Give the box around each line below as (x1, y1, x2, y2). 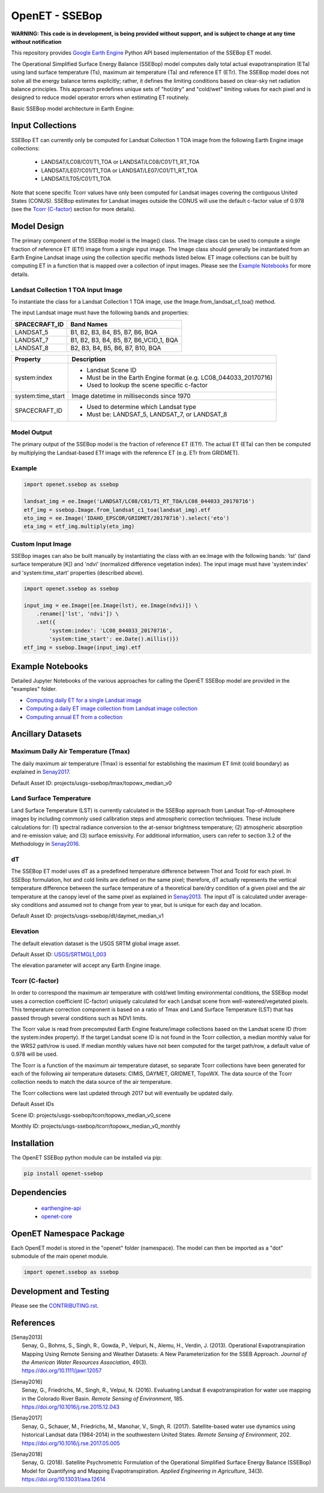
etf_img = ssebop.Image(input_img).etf (23, 644, 141, 651)
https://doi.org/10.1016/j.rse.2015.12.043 (22, 1404, 120, 1410)
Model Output (11, 428, 52, 437)
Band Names (70, 320, 108, 328)
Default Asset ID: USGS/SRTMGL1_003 (11, 951, 107, 958)
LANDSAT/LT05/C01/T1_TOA (41, 175, 111, 182)
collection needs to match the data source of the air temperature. (11, 1079, 172, 1086)
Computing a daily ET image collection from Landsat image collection (26, 705, 198, 712)
